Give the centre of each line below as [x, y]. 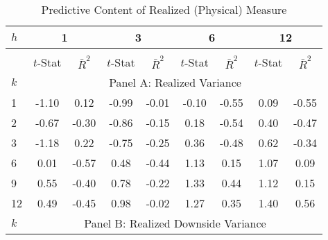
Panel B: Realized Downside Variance [175, 223]
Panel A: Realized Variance [175, 82]
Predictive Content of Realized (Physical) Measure [164, 9]
